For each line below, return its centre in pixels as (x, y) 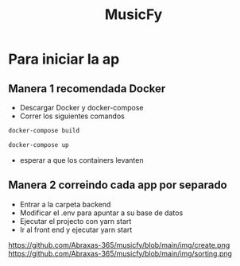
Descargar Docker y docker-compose (82, 108)
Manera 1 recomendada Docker (87, 89)
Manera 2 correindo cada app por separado (118, 185)
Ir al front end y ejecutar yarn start (76, 229)
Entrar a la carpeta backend (65, 204)
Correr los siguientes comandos (72, 116)
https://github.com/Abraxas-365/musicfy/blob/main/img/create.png (119, 245)
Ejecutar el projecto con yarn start (75, 221)
